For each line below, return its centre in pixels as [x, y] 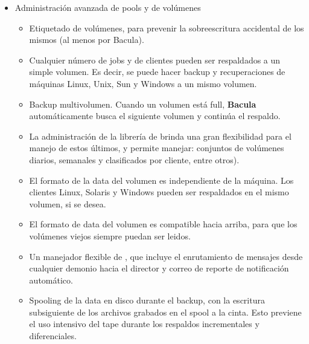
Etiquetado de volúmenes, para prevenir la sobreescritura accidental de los [167, 28]
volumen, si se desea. [68, 203]
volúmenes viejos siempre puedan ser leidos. [110, 235]
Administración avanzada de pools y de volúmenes [108, 7]
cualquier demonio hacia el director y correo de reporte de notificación [159, 268]
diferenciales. [53, 336]
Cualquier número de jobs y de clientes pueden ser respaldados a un [155, 60]
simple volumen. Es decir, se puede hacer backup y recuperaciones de [157, 72]
